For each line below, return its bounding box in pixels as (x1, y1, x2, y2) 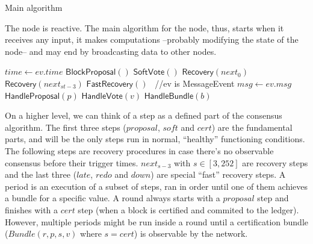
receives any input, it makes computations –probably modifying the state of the (5, 33, 299, 46)
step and (257, 192, 289, 204)
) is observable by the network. (134, 227, 248, 240)
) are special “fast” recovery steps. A (150, 168, 286, 181)
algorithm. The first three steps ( (5, 120, 126, 133)
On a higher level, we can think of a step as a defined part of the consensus (5, 109, 282, 122)
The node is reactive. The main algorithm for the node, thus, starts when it (5, 21, 284, 34)
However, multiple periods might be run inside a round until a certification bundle (5, 215, 309, 228)
